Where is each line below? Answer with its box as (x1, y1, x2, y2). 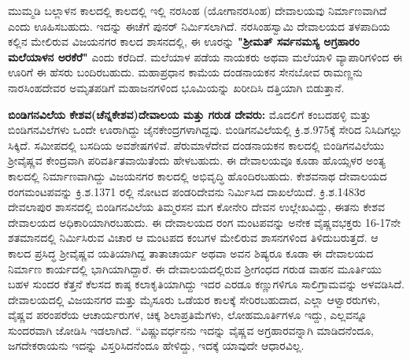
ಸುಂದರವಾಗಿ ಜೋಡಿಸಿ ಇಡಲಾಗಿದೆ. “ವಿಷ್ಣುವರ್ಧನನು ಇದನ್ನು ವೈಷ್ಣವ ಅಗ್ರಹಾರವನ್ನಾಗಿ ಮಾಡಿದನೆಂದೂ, (8, 321, 375, 338)
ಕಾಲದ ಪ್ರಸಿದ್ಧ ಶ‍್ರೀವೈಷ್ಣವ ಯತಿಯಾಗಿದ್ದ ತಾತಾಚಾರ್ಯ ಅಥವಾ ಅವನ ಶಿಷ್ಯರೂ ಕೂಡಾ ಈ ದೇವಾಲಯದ (8, 244, 374, 261)
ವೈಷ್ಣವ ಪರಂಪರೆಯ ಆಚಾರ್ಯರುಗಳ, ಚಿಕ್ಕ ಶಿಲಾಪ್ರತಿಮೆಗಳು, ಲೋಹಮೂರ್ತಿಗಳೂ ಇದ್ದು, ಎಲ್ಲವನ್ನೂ (8, 306, 368, 323)
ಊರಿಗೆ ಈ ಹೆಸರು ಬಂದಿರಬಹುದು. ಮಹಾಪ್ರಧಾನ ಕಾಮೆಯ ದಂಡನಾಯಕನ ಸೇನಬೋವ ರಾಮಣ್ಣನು (8, 64, 363, 80)
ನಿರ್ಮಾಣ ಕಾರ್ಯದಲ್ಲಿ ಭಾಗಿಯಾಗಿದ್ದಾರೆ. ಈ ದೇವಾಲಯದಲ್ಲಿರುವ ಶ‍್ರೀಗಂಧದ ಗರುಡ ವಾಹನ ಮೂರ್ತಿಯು (8, 260, 382, 276)
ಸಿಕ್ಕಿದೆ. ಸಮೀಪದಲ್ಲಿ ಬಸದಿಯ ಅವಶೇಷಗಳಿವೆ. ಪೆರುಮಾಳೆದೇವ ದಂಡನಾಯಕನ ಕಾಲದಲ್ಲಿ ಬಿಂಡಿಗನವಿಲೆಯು (8, 136, 385, 153)
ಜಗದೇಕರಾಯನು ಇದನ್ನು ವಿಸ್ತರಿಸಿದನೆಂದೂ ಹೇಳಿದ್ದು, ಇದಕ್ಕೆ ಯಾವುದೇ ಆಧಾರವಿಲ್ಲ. (8, 337, 305, 354)
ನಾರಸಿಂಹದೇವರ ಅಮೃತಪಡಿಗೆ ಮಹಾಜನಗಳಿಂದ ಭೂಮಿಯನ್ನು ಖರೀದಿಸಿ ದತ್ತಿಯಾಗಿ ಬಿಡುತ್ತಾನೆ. (8, 79, 345, 95)
